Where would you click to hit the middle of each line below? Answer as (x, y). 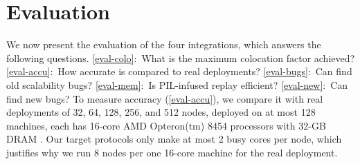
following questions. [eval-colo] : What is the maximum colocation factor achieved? (181, 58)
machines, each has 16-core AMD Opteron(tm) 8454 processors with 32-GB (166, 125)
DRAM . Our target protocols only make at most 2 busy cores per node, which (174, 139)
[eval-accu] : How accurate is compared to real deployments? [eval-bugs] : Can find (179, 71)
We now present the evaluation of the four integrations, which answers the (164, 44)
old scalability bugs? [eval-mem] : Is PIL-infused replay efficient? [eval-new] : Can (177, 84)
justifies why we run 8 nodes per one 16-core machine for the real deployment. (172, 152)
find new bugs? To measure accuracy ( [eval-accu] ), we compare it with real (165, 98)
